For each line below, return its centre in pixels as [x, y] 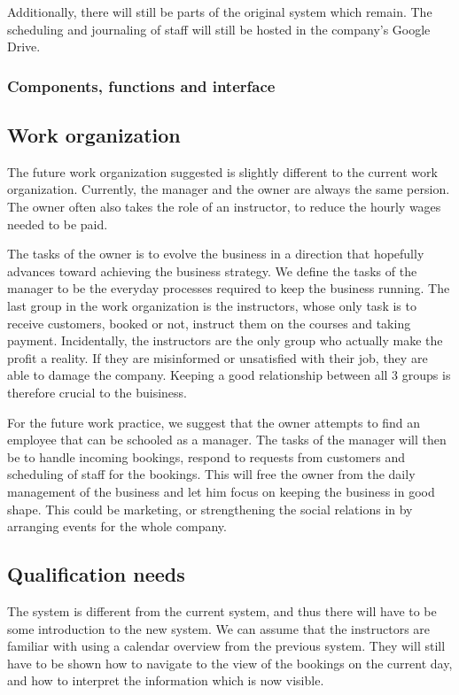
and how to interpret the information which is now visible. [166, 680]
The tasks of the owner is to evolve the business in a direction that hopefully [216, 254]
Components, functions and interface [141, 85]
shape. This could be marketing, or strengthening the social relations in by [210, 509]
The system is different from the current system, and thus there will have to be [222, 610]
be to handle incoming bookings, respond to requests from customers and [206, 456]
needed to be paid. [58, 224]
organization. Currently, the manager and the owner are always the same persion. [229, 189]
